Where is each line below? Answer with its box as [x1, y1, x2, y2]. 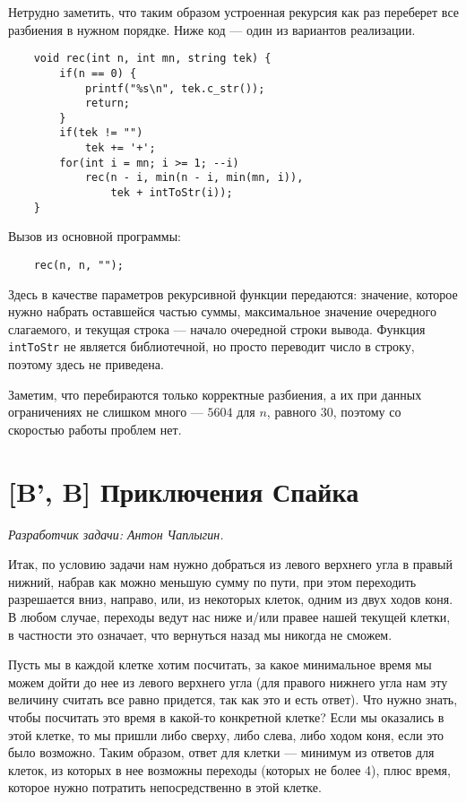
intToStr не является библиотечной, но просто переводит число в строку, [8, 337, 415, 356]
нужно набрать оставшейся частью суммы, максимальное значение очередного [8, 302, 436, 321]
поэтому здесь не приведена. [8, 355, 164, 374]
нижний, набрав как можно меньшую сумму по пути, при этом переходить [8, 572, 417, 591]
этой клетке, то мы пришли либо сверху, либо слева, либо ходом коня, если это [8, 725, 444, 744]
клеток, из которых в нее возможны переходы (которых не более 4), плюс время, [8, 760, 451, 779]
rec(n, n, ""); [33, 259, 124, 272]
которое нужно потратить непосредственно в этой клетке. [8, 778, 322, 797]
